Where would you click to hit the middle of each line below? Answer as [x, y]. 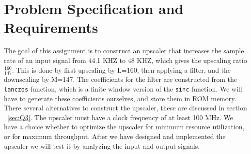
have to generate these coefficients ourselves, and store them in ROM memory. [120, 98]
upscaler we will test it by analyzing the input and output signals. [102, 146]
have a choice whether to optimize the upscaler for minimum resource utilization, [124, 127]
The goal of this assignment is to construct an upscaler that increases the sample [124, 51]
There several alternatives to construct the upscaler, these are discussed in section [125, 108]
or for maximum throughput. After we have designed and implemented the [115, 136]
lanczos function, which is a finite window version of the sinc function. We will [123, 88]
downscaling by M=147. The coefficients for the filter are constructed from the [121, 79]
